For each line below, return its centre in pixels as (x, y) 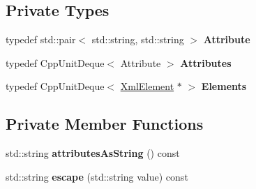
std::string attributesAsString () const (93, 153)
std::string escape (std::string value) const (97, 176)
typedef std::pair (41, 39)
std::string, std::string (138, 39)
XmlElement (147, 86)
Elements (224, 86)
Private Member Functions (105, 124)
